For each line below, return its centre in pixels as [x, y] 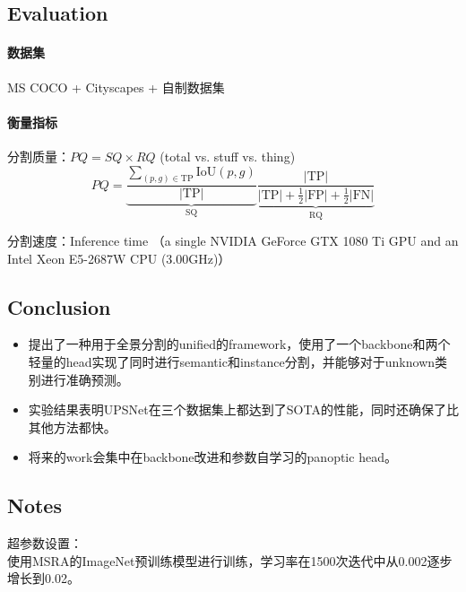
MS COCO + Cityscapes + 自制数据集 [116, 87]
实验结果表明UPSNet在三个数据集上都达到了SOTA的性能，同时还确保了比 [243, 409]
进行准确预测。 [85, 379]
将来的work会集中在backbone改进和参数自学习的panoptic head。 [212, 457]
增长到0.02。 [43, 578]
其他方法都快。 [72, 427]
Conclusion [59, 306]
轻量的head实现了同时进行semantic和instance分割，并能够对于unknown [232, 362]
